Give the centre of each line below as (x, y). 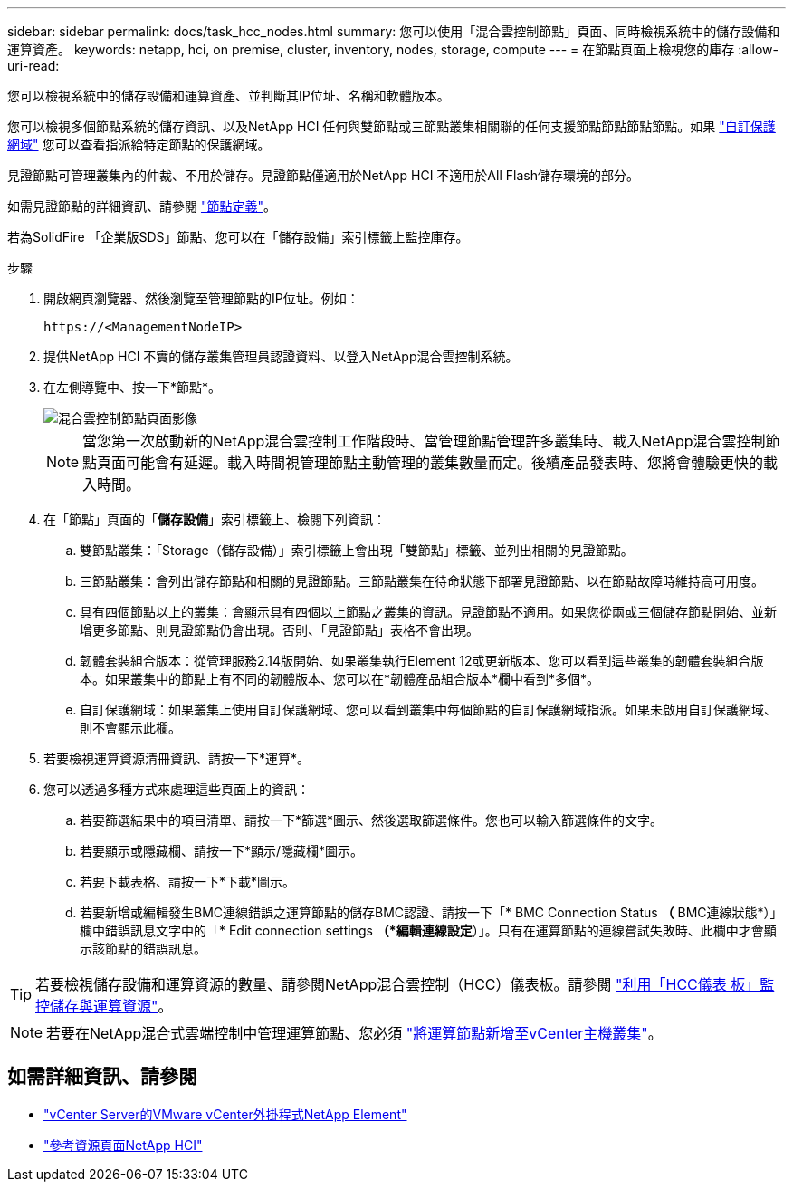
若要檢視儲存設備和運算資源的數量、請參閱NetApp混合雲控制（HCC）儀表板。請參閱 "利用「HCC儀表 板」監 (405, 984)
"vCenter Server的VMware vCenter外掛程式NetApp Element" (225, 1114)
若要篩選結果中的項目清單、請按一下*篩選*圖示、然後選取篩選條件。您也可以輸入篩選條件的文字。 (372, 820)
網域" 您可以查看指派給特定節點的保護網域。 (139, 144)
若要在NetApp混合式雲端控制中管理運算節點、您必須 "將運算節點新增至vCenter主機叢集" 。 (354, 1033)
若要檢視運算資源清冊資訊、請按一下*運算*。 (177, 758)
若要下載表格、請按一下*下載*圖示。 (188, 882)
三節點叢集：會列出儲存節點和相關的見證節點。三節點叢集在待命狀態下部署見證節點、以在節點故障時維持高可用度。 (422, 581)
